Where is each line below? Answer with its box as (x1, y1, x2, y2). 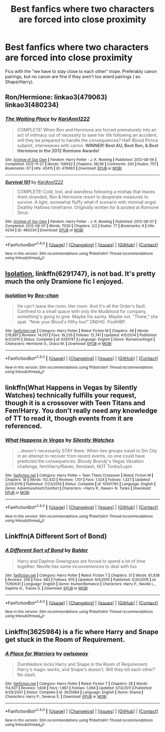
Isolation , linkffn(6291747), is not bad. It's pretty (5, 270, 156, 278)
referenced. (5, 422, 42, 430)
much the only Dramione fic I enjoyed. (5, 277, 124, 286)
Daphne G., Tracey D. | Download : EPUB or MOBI (5, 586, 88, 591)
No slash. (17, 672, 37, 678)
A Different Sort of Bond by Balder (5, 547, 88, 554)
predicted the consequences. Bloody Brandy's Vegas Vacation (17, 458, 144, 464)
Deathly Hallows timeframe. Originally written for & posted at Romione (17, 204, 159, 210)
